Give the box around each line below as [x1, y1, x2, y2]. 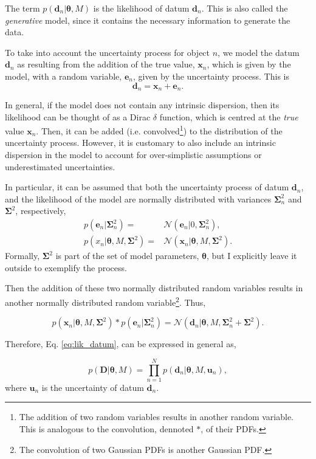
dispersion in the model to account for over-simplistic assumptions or [5, 148, 262, 161]
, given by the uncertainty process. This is [132, 69, 289, 82]
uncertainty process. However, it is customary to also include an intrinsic [5, 136, 276, 149]
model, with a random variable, [5, 69, 122, 82]
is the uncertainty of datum [41, 381, 144, 393]
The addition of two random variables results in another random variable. [19, 410, 294, 423]
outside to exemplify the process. [5, 261, 127, 274]
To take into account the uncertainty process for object [5, 46, 210, 58]
